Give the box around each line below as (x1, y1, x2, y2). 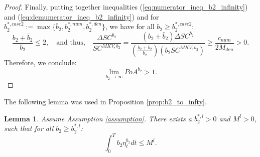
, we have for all (105, 21, 155, 32)
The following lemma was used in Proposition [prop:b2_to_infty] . (4, 96, 207, 106)
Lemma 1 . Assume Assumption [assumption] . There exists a (4, 113, 192, 123)
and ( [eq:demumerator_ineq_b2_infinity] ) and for (4, 11, 159, 22)
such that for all (4, 123, 54, 133)
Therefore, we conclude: (4, 57, 77, 67)
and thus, (56, 39, 85, 47)
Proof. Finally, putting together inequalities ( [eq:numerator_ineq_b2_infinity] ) (4, 2, 248, 12)
